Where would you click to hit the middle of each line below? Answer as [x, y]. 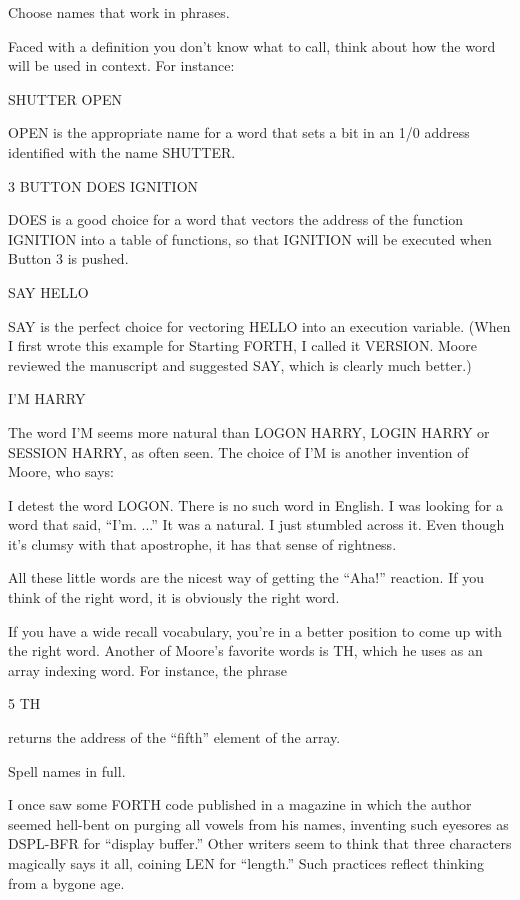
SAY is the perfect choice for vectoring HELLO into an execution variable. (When [259, 325]
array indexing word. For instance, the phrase [148, 669]
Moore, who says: [61, 471]
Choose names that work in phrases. [119, 12]
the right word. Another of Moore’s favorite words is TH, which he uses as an [245, 650]
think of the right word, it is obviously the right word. [174, 597]
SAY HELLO [48, 291]
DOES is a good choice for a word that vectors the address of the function [236, 219]
